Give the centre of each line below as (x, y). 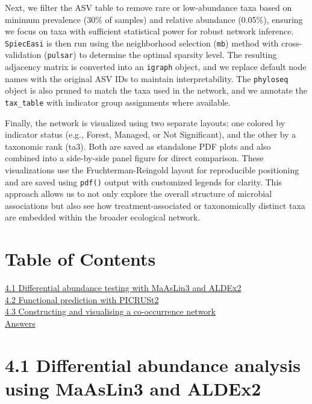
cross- (292, 43)
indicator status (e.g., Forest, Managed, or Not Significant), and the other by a (151, 134)
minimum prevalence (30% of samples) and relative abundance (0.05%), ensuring (154, 19)
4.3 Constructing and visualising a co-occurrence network (110, 311)
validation (23, 55)
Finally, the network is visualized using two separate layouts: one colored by (145, 122)
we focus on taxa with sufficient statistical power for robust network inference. (149, 31)
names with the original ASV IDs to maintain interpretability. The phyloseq (147, 78)
